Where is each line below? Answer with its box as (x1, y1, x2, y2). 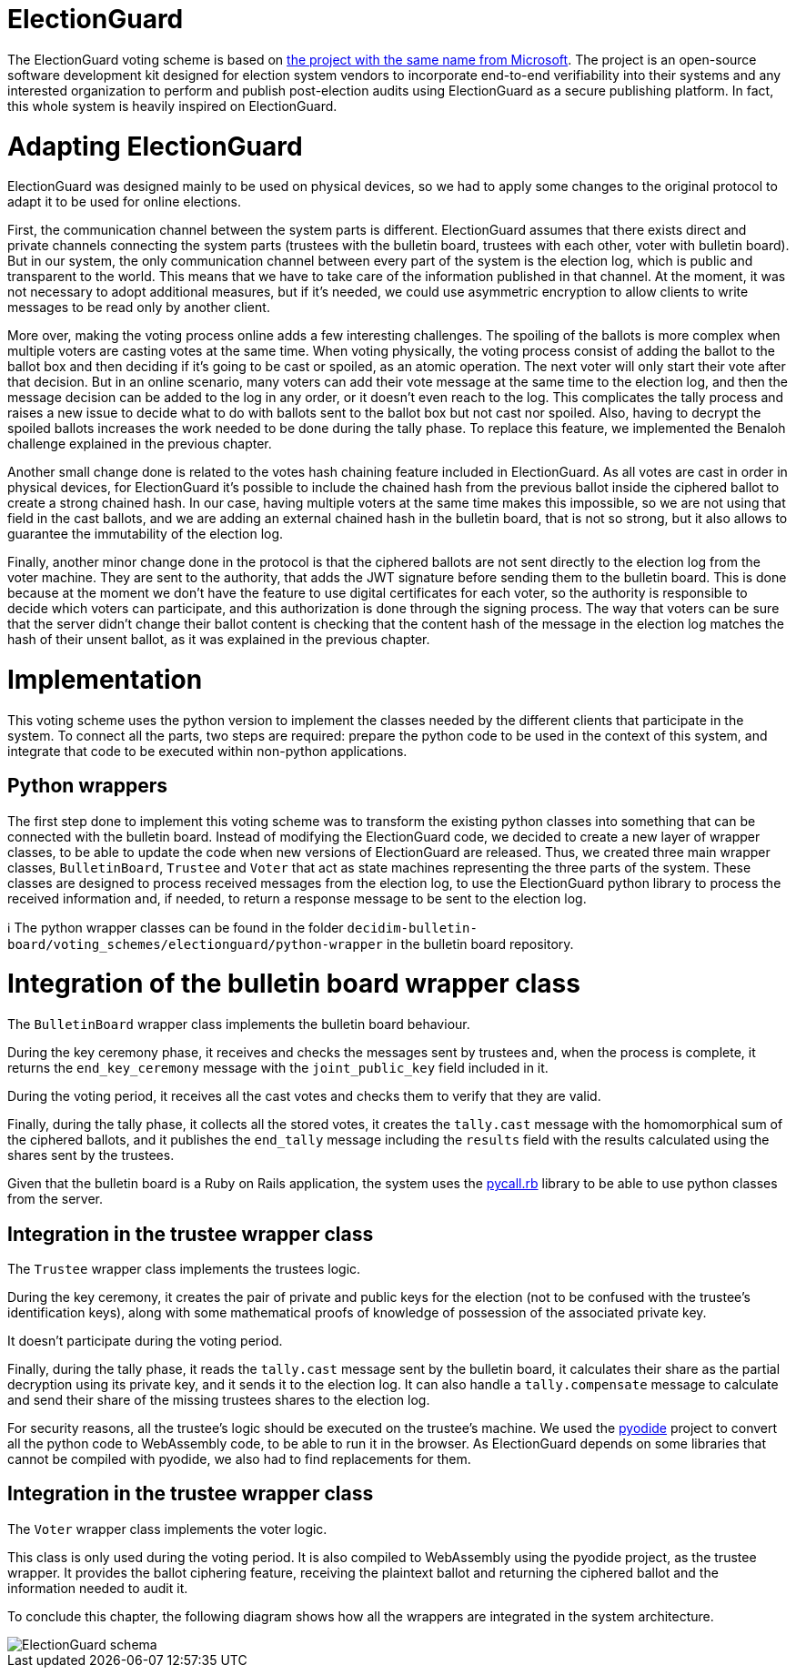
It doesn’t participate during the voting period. (7, 1332, 283, 1348)
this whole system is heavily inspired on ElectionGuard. (7, 97, 338, 114)
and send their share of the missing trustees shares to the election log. (7, 1391, 430, 1408)
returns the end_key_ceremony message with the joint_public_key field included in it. (7, 1060, 549, 1076)
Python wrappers (7, 774, 167, 798)
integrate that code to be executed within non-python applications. (7, 742, 408, 759)
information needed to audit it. (7, 1579, 188, 1596)
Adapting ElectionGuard (7, 130, 303, 162)
